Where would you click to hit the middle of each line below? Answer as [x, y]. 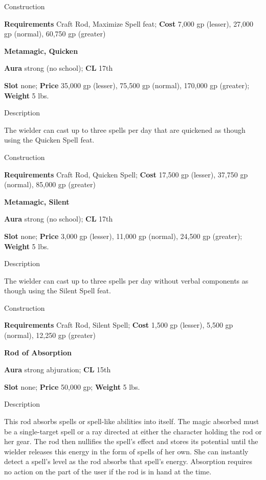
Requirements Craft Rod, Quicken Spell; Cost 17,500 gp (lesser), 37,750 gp [126, 174]
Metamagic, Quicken [41, 51]
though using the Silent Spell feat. [58, 291]
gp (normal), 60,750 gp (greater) [55, 34]
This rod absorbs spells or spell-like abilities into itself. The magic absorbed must [132, 421]
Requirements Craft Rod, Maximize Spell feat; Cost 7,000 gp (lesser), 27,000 [129, 23]
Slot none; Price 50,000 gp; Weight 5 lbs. [72, 386]
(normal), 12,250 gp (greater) [50, 335]
